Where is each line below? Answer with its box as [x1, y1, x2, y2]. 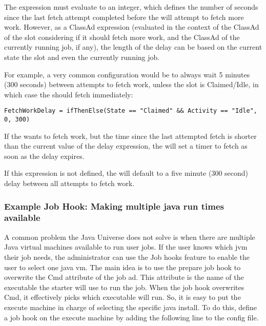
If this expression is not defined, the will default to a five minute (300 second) [4, 168, 249, 178]
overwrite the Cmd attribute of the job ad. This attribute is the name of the [4, 272, 244, 282]
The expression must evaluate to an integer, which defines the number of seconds [4, 2, 258, 12]
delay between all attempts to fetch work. [4, 178, 135, 189]
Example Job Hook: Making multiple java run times [4, 199, 224, 212]
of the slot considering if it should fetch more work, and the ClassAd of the [4, 31, 240, 42]
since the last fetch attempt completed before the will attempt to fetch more [4, 11, 244, 22]
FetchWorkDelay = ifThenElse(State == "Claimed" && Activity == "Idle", [4, 107, 257, 115]
